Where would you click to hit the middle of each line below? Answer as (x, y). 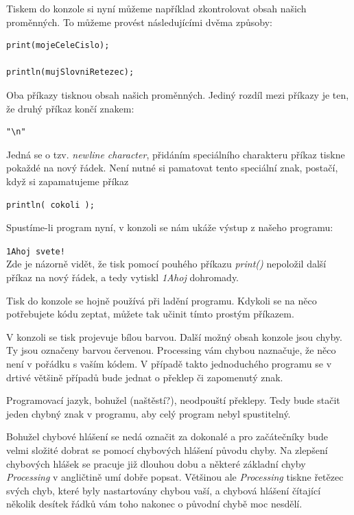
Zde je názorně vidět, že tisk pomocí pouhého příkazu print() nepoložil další (166, 264)
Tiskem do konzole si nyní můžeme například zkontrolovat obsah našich (156, 8)
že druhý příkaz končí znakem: (70, 108)
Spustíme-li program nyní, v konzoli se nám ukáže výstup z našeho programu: (170, 227)
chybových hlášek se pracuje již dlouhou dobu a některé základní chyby (156, 463)
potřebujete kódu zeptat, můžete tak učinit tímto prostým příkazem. (150, 314)
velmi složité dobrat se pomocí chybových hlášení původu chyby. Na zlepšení (167, 450)
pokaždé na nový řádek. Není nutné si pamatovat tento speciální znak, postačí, (172, 168)
